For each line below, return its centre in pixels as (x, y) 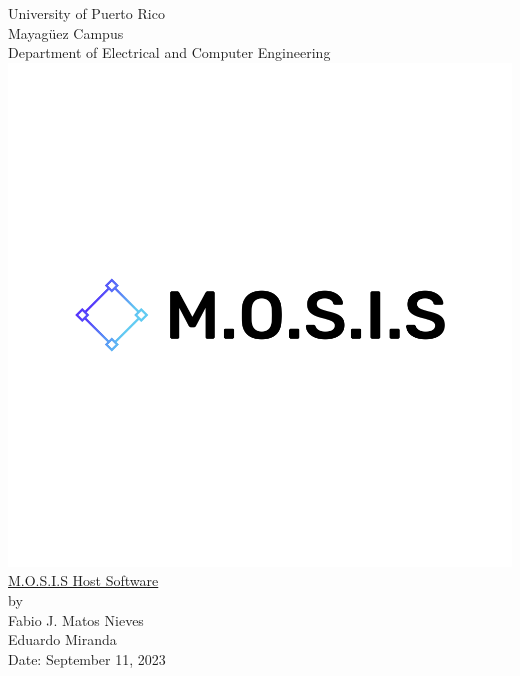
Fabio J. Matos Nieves (76, 619)
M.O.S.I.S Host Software (83, 580)
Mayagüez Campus (66, 32)
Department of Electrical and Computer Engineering (169, 52)
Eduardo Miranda (62, 639)
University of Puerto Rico (86, 13)
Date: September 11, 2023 (87, 658)
